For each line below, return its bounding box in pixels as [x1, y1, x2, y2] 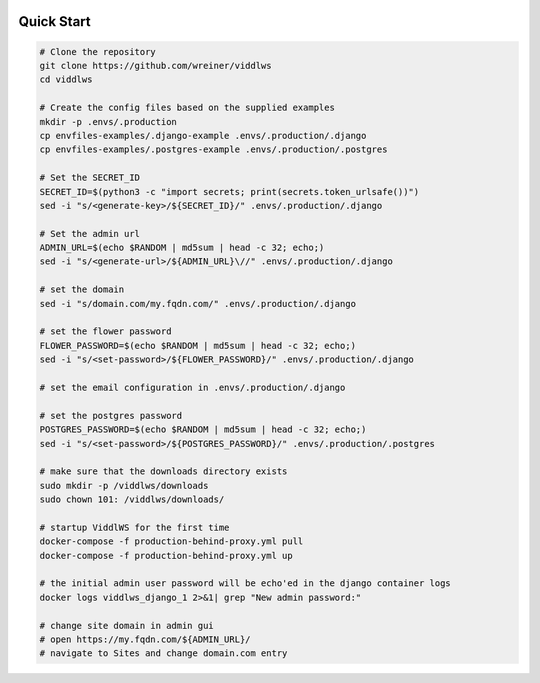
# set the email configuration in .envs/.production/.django [39, 381, 346, 393]
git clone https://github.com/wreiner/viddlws [39, 60, 272, 71]
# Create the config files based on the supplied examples [39, 102, 335, 114]
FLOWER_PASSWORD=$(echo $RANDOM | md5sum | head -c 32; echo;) [39, 340, 357, 351]
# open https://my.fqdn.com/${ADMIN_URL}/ [39, 634, 251, 645]
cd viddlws [39, 74, 93, 85]
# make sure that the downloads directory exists [39, 466, 288, 477]
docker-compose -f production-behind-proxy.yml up [39, 550, 294, 561]
